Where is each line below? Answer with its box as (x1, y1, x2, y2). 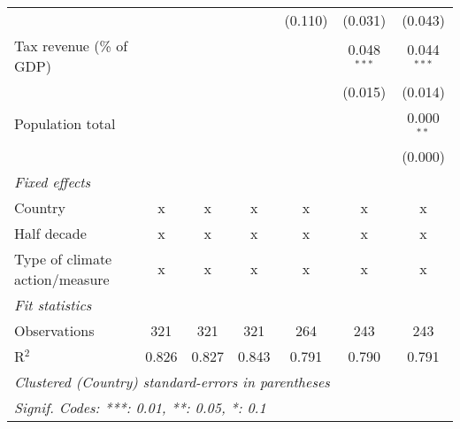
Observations (14, 319, 95, 341)
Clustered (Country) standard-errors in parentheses (14, 371, 330, 392)
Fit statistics (14, 294, 92, 315)
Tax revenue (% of (14, 35, 128, 56)
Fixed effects (14, 171, 91, 192)
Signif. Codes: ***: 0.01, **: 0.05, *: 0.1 (14, 396, 266, 418)
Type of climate (14, 248, 112, 269)
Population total (14, 113, 116, 134)
